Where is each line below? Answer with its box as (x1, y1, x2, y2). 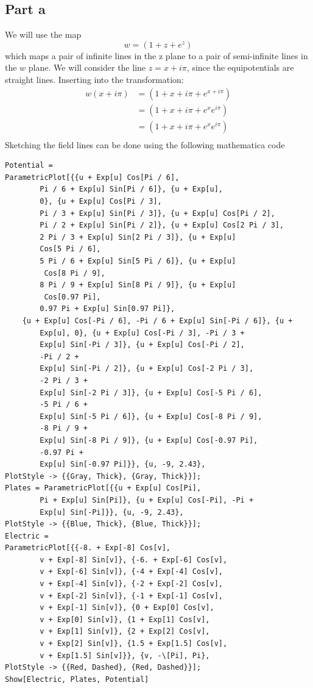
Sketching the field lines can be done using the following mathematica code (5, 138, 285, 151)
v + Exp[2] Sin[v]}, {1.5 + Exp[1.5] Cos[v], (40, 639, 228, 648)
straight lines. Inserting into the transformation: (5, 73, 184, 85)
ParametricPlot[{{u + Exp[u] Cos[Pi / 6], (5, 173, 180, 182)
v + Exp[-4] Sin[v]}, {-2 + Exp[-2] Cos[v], (40, 579, 223, 589)
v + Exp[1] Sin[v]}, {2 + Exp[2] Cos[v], (40, 627, 210, 636)
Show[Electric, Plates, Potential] (5, 675, 149, 684)
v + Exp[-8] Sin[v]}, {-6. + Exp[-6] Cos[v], (40, 555, 228, 564)
